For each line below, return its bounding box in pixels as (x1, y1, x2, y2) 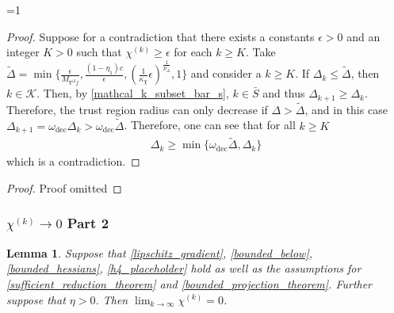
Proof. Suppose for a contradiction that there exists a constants (6, 28, 315, 44)
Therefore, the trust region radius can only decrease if (6, 101, 268, 117)
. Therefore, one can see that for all (124, 116, 296, 133)
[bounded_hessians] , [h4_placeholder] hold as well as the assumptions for (6, 260, 361, 277)
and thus (262, 85, 305, 101)
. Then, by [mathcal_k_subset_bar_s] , (36, 85, 229, 101)
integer (6, 44, 40, 60)
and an (346, 28, 381, 44)
